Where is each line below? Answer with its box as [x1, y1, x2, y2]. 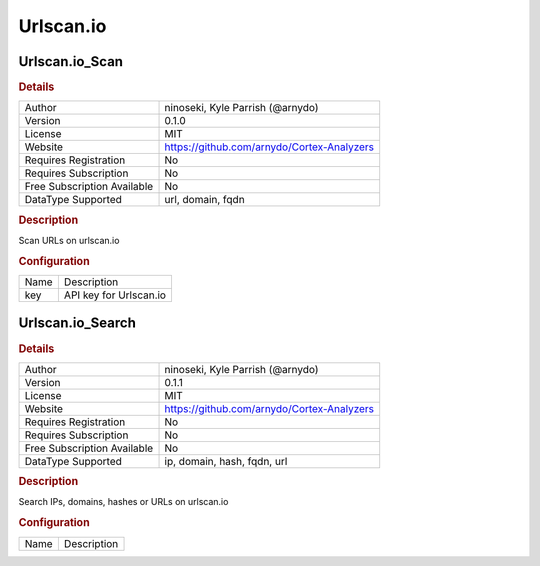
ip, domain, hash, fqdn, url [164, 454, 288, 468]
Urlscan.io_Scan [18, 53, 124, 70]
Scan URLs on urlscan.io [18, 234, 120, 246]
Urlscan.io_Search [18, 315, 137, 332]
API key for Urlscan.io [63, 288, 167, 302]
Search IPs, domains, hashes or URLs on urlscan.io [18, 496, 229, 508]
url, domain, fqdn [164, 193, 245, 207]
